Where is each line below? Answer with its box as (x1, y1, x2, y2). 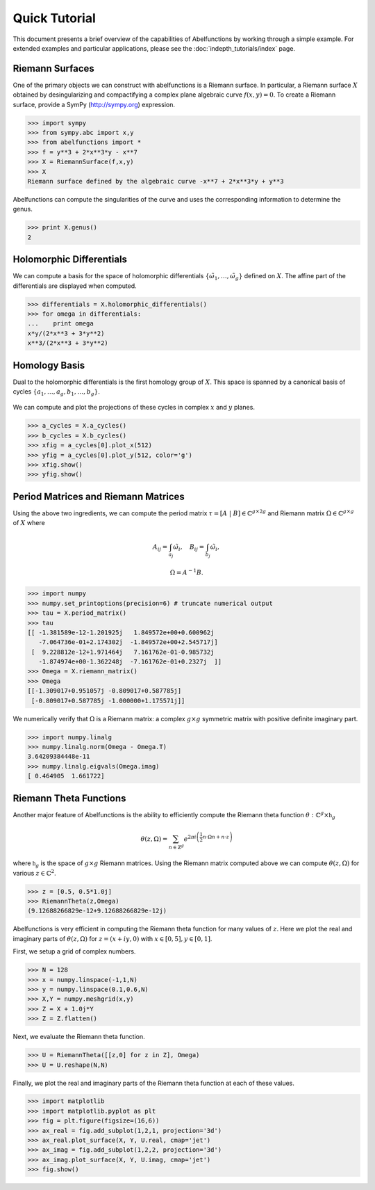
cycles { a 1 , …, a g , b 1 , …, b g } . (12, 387, 100, 397)
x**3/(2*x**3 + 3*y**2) (27, 339, 109, 347)
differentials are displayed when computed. (12, 282, 137, 290)
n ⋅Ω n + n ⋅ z (202, 834, 229, 841)
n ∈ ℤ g (168, 842, 184, 851)
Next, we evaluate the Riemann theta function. (12, 1033, 145, 1041)
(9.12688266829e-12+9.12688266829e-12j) (27, 907, 167, 915)
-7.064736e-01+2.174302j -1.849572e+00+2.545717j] (38, 638, 218, 646)
